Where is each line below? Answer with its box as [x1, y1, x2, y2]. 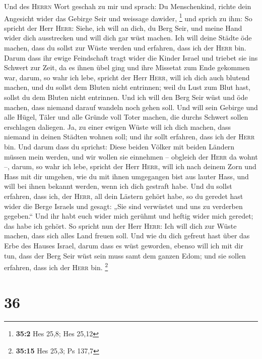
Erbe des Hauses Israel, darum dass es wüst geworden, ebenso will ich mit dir [4, 240, 243, 250]
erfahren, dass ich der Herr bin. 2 [4, 261, 108, 272]
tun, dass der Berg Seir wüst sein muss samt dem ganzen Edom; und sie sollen [4, 250, 246, 261]
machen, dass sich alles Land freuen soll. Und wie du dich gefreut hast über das [4, 230, 250, 241]
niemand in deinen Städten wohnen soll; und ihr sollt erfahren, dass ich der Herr [4, 131, 255, 142]
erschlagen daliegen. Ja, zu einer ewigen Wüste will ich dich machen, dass [4, 121, 231, 132]
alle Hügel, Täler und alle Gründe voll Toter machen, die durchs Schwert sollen [4, 112, 248, 122]
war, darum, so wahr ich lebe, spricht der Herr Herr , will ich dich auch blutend [4, 72, 250, 82]
